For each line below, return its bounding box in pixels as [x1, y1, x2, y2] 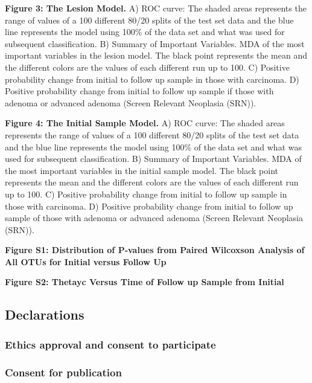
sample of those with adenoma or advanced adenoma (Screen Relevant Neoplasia [5, 211, 303, 224]
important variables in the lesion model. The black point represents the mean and [5, 49, 307, 62]
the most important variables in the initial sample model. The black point [5, 164, 278, 176]
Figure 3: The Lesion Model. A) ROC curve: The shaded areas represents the [5, 2, 307, 14]
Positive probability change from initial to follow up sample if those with [5, 85, 274, 97]
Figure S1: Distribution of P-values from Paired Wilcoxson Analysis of [5, 243, 305, 256]
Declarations [5, 305, 84, 324]
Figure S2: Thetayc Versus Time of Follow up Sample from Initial [5, 275, 284, 288]
